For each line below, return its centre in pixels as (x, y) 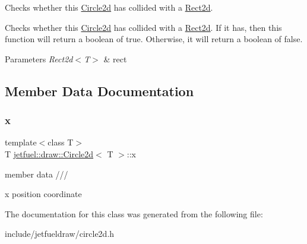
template (21, 142)
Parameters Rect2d (39, 58)
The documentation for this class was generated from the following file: (134, 213)
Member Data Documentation (99, 91)
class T (61, 142)
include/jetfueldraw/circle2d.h (60, 234)
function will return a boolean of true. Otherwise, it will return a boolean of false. (154, 39)
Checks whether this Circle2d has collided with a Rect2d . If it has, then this (143, 27)
